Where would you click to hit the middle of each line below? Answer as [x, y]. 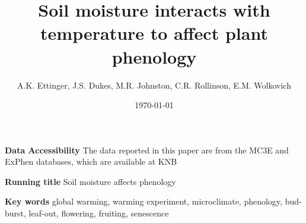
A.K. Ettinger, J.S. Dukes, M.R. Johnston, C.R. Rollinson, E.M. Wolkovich [154, 85]
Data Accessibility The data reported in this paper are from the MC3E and [147, 150]
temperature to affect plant [154, 33]
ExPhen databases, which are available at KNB [91, 161]
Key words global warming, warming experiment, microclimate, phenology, [144, 201]
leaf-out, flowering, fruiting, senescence [99, 213]
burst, [15, 213]
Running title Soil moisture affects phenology [90, 181]
